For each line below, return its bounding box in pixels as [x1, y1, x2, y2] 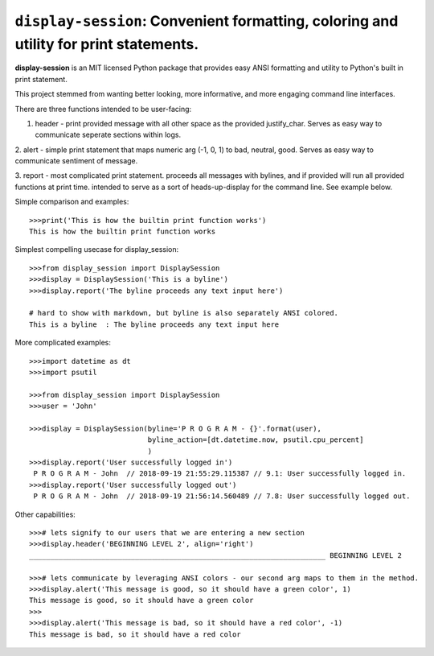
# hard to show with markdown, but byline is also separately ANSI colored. [29, 308, 339, 318]
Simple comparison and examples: [14, 197, 129, 207]
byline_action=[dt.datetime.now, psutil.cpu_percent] [147, 435, 364, 444]
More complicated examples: [14, 338, 112, 348]
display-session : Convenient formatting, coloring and [14, 12, 399, 30]
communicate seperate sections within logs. [35, 130, 181, 140]
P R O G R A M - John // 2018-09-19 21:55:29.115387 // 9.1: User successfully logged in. [33, 469, 407, 478]
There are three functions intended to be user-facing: [14, 104, 192, 113]
